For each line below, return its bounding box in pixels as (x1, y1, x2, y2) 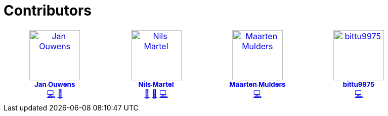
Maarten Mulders (229, 80, 286, 88)
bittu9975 (342, 80, 375, 88)
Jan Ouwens (34, 80, 75, 88)
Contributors (4, 2, 92, 19)
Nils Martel (138, 80, 174, 88)
